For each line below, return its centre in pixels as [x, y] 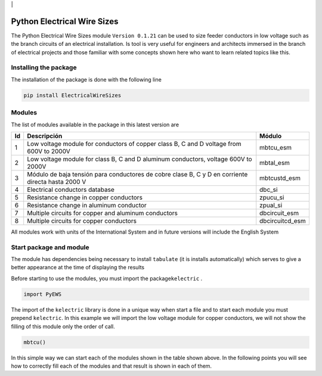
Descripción [45, 136]
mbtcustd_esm [280, 178]
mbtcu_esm [276, 147]
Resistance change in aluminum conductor [87, 205]
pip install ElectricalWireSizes [72, 95]
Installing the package [44, 67]
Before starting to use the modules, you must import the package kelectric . [107, 278]
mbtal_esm [275, 163]
